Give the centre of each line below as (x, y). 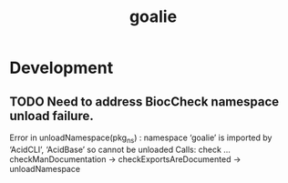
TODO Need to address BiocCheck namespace (144, 102)
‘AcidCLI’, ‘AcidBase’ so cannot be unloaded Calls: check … (120, 149)
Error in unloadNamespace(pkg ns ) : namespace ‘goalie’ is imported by (141, 138)
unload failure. (51, 116)
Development (62, 68)
